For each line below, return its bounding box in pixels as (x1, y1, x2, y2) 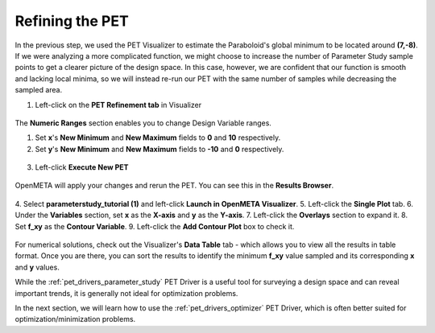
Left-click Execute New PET (35, 162, 129, 172)
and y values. (14, 262, 60, 272)
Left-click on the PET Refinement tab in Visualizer (35, 100, 201, 109)
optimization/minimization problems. (14, 314, 136, 324)
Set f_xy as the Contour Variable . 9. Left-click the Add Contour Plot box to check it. (14, 221, 295, 231)
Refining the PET (14, 12, 129, 30)
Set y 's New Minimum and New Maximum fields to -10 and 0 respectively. (35, 144, 284, 154)
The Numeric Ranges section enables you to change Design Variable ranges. (14, 117, 271, 128)
